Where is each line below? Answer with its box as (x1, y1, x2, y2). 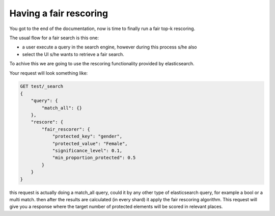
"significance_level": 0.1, (52, 148, 122, 153)
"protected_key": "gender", (52, 133, 122, 140)
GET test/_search (20, 84, 64, 89)
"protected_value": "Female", (52, 141, 128, 146)
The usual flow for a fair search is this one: (9, 35, 99, 41)
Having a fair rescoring (9, 8, 108, 19)
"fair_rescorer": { (41, 126, 90, 132)
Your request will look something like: (9, 70, 88, 76)
